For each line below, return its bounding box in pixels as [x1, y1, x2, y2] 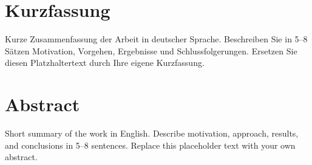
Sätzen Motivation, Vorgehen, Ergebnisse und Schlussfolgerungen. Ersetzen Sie [5, 44, 297, 57]
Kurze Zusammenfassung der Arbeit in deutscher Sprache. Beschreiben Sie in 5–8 [5, 33, 308, 45]
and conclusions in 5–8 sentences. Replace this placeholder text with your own [5, 138, 296, 151]
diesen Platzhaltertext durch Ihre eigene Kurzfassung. [5, 56, 205, 69]
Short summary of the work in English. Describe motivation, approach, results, [5, 127, 299, 140]
